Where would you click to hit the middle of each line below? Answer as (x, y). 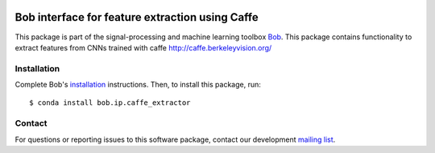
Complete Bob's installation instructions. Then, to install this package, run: (138, 85)
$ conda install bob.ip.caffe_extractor (110, 103)
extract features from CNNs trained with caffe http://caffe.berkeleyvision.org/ (143, 47)
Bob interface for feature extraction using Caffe (137, 17)
